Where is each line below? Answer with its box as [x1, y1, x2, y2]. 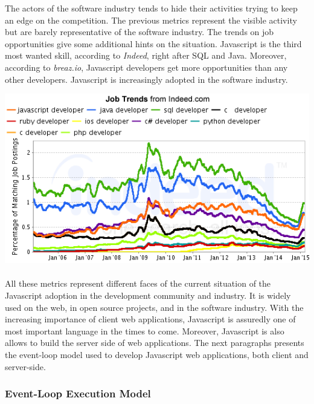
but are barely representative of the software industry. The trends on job [5, 25, 274, 38]
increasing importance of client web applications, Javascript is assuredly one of [5, 313, 296, 325]
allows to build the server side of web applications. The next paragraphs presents [5, 336, 304, 349]
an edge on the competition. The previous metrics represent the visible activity [5, 13, 297, 26]
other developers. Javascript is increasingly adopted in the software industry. [5, 73, 288, 85]
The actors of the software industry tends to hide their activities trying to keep [5, 2, 298, 14]
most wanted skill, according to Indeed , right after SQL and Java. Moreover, [5, 49, 287, 62]
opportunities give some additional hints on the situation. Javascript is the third [5, 37, 302, 50]
